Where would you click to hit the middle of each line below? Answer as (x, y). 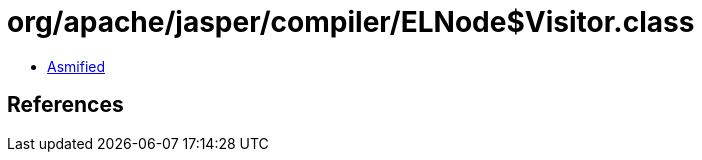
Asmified (76, 66)
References (65, 105)
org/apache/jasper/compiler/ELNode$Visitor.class (351, 22)
